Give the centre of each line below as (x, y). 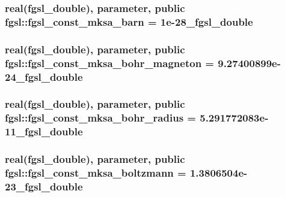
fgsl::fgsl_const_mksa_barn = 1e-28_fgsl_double (129, 21)
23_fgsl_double (44, 186)
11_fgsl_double (44, 131)
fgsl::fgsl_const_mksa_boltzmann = (96, 172)
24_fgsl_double (44, 76)
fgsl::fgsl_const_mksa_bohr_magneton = (109, 63)
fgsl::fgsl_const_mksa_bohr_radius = (100, 118)
